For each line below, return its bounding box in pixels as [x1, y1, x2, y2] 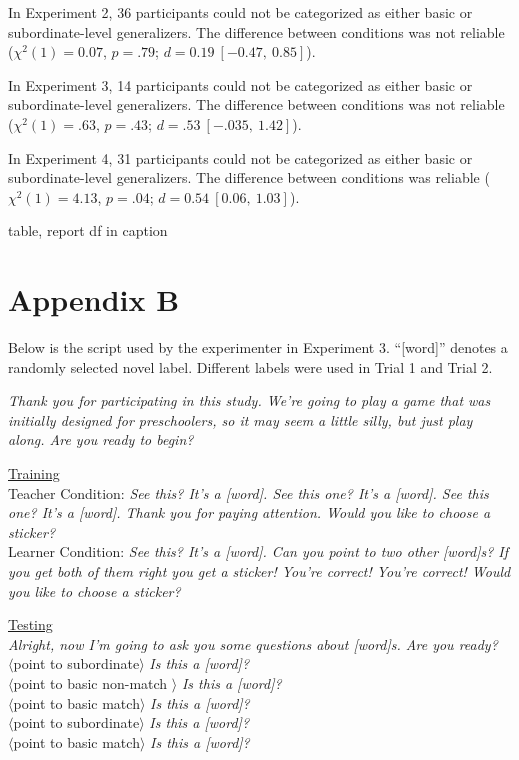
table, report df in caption [8, 220, 168, 241]
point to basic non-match [13, 672, 168, 693]
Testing [8, 614, 53, 635]
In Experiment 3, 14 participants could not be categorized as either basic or [8, 74, 473, 95]
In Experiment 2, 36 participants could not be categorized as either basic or [8, 2, 473, 22]
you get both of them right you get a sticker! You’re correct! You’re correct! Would [8, 561, 511, 581]
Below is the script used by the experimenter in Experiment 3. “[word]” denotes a [8, 337, 508, 358]
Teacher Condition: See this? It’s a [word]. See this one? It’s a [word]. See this [8, 482, 489, 503]
